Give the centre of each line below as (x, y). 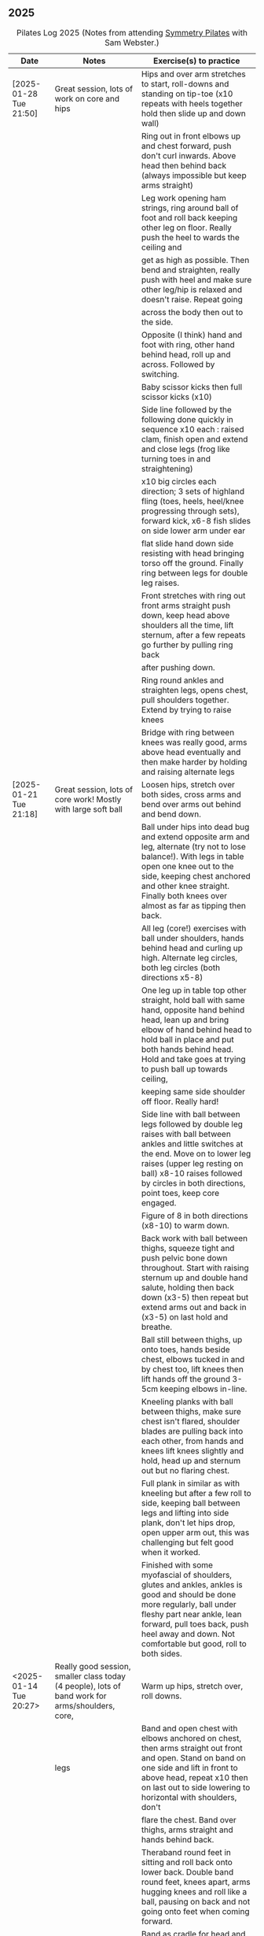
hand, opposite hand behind (193, 1009)
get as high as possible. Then (195, 260)
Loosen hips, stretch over (188, 784)
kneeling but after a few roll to (196, 1493)
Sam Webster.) (132, 43)
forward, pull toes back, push (195, 1623)
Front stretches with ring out (193, 595)
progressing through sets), (190, 511)
